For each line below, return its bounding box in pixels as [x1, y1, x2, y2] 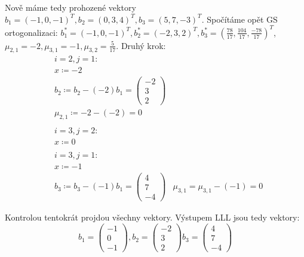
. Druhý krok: [116, 39, 166, 51]
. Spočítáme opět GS [201, 13, 278, 25]
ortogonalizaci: [5, 26, 58, 38]
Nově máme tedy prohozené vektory [5, 1, 136, 13]
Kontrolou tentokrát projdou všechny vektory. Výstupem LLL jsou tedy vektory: [5, 210, 300, 223]
